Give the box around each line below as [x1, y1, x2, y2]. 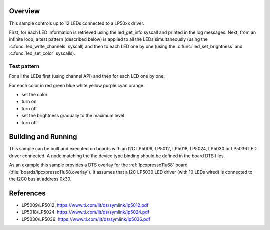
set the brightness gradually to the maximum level [21, 113, 125, 119]
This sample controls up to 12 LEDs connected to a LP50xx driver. [9, 20, 145, 26]
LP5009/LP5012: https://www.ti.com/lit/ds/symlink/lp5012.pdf [21, 202, 149, 208]
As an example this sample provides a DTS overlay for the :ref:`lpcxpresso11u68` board [9, 162, 188, 168]
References [9, 189, 46, 197]
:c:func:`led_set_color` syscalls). [9, 50, 76, 56]
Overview [9, 7, 40, 15]
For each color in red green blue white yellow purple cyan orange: [9, 82, 145, 88]
